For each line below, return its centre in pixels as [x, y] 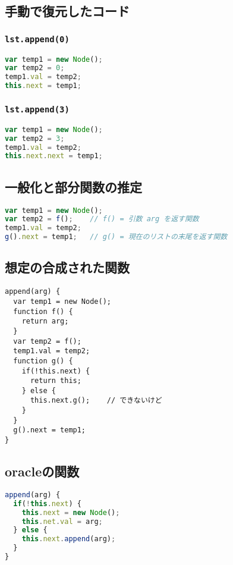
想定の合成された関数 [67, 267]
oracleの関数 [42, 471]
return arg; [45, 321]
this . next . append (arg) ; [69, 539]
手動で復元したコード [67, 11]
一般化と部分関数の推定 [73, 186]
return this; [56, 381]
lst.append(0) [37, 39]
